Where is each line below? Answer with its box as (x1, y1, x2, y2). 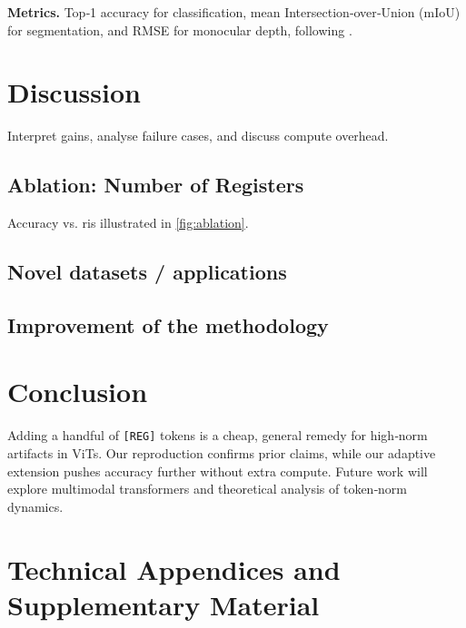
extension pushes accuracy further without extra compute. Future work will (7, 461, 428, 480)
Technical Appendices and (7, 550, 341, 587)
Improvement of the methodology (7, 310, 329, 339)
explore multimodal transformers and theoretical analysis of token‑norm (7, 479, 408, 498)
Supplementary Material (7, 585, 320, 623)
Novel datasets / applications (7, 258, 287, 286)
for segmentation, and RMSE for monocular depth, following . (7, 20, 352, 39)
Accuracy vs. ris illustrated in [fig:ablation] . (7, 213, 249, 232)
